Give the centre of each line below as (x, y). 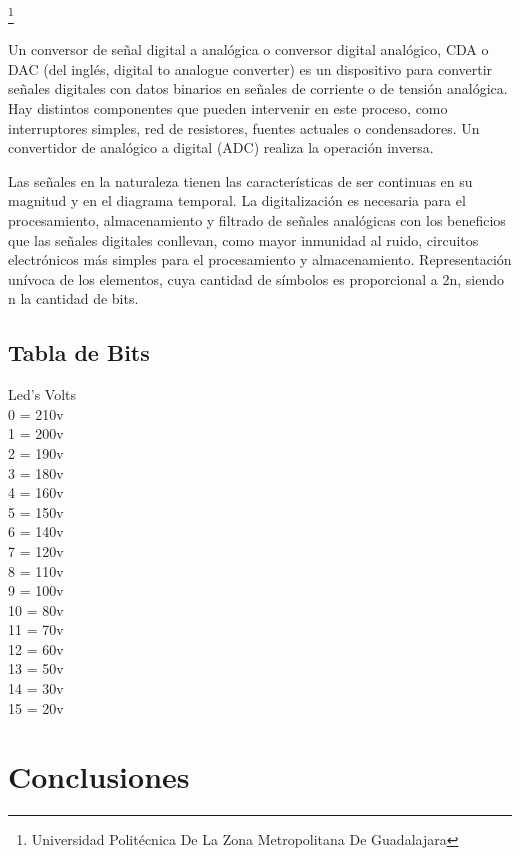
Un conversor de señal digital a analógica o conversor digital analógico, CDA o (248, 49)
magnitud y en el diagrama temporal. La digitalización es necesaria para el (237, 200)
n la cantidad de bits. (73, 298)
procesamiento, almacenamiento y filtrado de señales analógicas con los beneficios (257, 220)
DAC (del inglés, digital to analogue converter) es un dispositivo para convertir (250, 68)
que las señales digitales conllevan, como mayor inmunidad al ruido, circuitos (243, 239)
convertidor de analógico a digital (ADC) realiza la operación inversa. (221, 147)
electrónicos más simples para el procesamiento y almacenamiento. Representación (260, 259)
